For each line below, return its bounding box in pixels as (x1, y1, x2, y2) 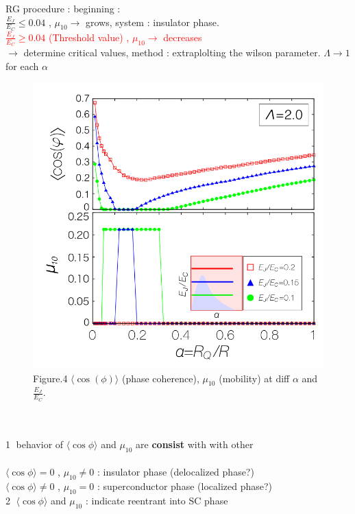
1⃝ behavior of (5, 436, 64, 451)
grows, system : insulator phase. (86, 14, 219, 29)
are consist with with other (136, 436, 254, 451)
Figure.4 (33, 371, 68, 385)
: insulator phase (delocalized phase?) (97, 465, 254, 479)
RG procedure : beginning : (5, 1, 121, 15)
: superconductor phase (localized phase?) (97, 479, 273, 493)
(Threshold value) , (49, 30, 130, 44)
